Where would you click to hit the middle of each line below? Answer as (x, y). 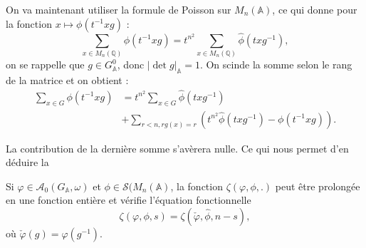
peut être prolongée (318, 186)
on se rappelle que (45, 64)
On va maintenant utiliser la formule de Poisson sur (119, 9)
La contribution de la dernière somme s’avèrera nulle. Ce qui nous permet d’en (177, 148)
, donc (131, 64)
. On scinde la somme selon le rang (276, 64)
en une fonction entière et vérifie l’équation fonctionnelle (129, 200)
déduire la (27, 162)
